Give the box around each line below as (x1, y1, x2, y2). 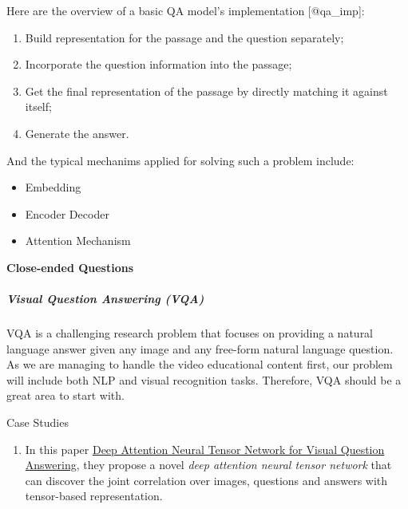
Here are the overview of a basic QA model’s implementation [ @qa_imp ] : (6, 2, 365, 18)
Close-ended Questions (6, 258, 134, 275)
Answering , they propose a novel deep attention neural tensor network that (25, 456, 392, 473)
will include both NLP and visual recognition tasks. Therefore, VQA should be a (6, 371, 402, 388)
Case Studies (6, 414, 69, 431)
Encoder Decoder (25, 205, 109, 222)
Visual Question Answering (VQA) (6, 290, 204, 307)
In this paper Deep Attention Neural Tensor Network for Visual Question (25, 440, 385, 457)
